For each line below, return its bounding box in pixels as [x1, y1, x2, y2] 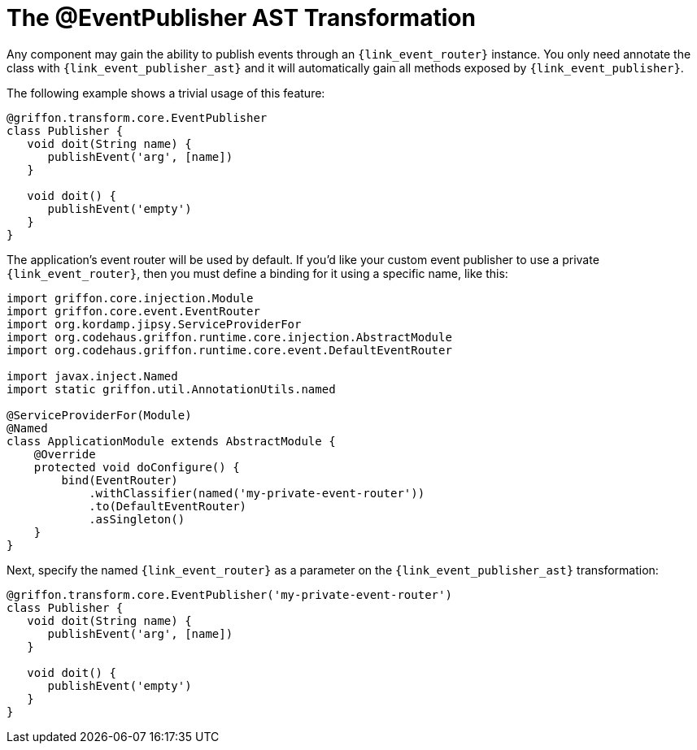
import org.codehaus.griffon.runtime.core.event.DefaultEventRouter [7, 343, 452, 357]
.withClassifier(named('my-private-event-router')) [89, 486, 425, 500]
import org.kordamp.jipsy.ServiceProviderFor [7, 317, 302, 331]
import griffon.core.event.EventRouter [7, 304, 260, 318]
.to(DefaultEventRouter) [89, 499, 247, 513]
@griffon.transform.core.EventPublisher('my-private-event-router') [7, 587, 452, 601]
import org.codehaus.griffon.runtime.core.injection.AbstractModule [7, 330, 452, 344]
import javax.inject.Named [7, 369, 178, 383]
